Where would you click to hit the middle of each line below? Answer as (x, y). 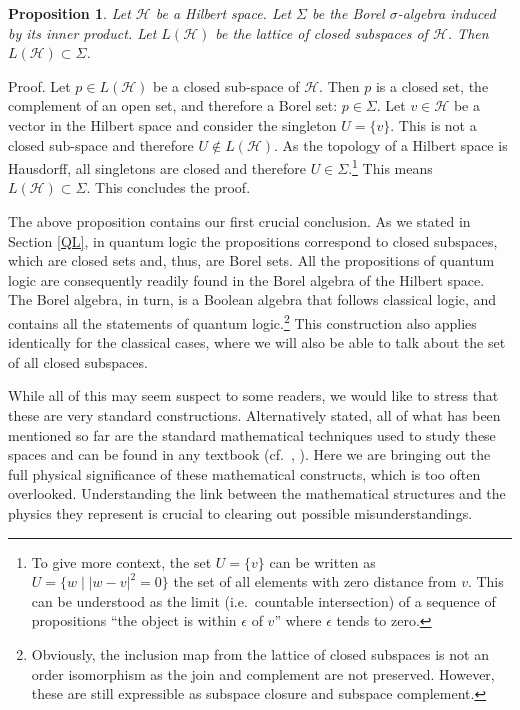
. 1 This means (390, 166)
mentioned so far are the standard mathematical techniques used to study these (252, 434)
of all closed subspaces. (78, 361)
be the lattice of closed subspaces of (321, 32)
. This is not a (433, 124)
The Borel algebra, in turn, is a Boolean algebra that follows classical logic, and (252, 299)
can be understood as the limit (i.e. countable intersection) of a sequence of (263, 600)
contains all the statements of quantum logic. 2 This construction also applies (242, 321)
